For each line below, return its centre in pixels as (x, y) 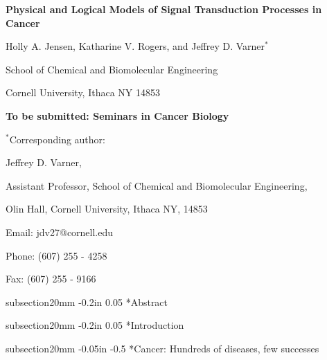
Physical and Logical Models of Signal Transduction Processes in (164, 9)
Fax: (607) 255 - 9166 (51, 279)
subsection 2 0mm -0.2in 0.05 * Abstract (87, 301)
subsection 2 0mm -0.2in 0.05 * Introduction (95, 325)
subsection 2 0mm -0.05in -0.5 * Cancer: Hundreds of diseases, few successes (162, 348)
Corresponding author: (57, 139)
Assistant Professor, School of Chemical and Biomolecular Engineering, (157, 185)
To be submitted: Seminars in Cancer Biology (117, 115)
